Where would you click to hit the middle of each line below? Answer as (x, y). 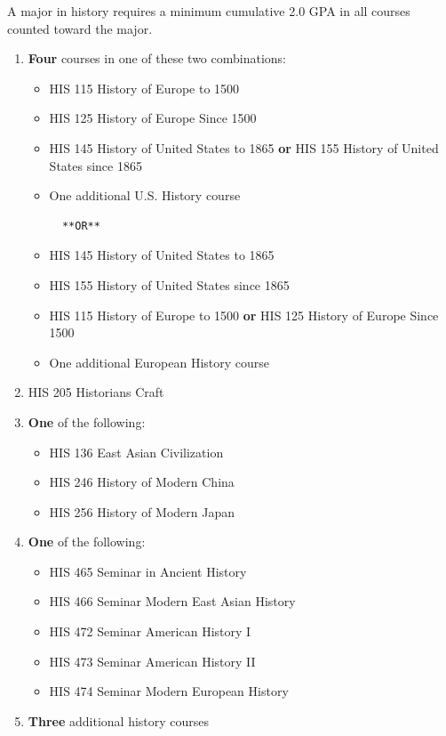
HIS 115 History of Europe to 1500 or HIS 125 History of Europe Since (244, 315)
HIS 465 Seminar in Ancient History (148, 571)
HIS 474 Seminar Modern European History (169, 691)
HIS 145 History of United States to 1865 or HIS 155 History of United (244, 147)
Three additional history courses (119, 720)
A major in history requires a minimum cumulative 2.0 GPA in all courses (209, 11)
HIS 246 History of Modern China (142, 482)
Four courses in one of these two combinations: (157, 58)
